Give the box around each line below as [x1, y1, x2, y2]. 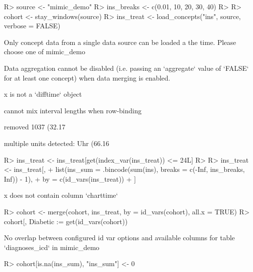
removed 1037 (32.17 [4, 122, 65, 132]
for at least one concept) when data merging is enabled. [4, 72, 170, 83]
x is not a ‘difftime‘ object [4, 89, 82, 99]
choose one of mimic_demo [4, 46, 85, 57]
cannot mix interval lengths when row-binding [4, 105, 142, 115]
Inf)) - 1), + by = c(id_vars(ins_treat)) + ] [4, 173, 136, 184]
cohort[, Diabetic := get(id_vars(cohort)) [4, 216, 128, 226]
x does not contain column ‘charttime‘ [4, 190, 118, 200]
